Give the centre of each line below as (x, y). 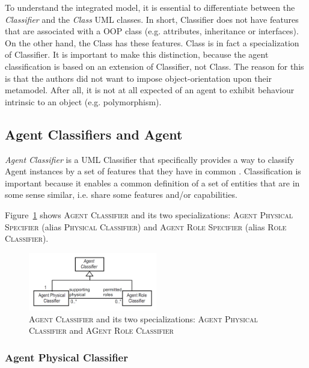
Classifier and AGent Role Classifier (101, 330)
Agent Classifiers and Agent (94, 134)
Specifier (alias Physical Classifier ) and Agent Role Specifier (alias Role (146, 226)
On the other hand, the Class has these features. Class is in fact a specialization (152, 42)
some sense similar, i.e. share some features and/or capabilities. (121, 195)
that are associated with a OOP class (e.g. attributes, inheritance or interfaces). (152, 31)
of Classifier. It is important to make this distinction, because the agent (137, 54)
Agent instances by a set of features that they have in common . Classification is (153, 171)
